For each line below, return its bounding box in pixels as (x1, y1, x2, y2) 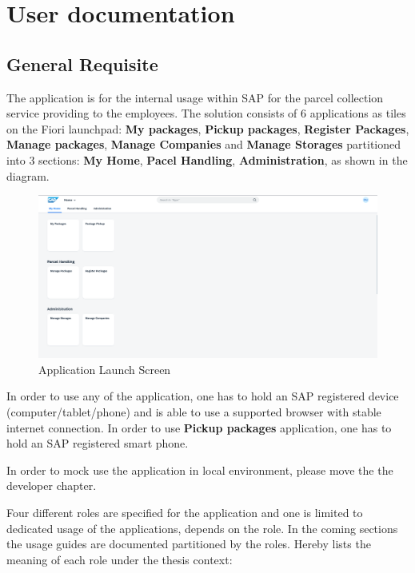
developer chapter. (6, 477, 97, 494)
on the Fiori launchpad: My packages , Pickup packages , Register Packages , (6, 120, 409, 137)
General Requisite (6, 51, 158, 76)
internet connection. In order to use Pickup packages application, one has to (6, 419, 392, 436)
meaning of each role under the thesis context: (6, 551, 233, 567)
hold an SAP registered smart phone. (6, 435, 189, 452)
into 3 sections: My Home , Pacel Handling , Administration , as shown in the (6, 151, 408, 168)
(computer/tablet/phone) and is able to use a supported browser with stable (6, 404, 381, 420)
